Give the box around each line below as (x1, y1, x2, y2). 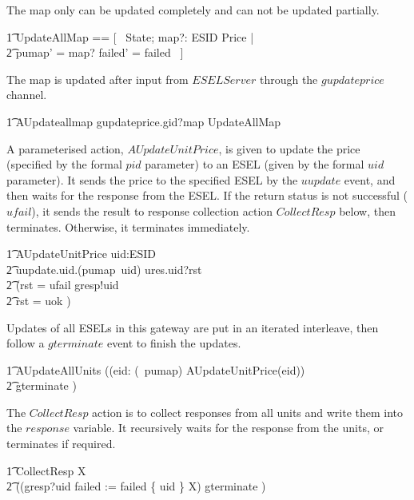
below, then (339, 202, 396, 219)
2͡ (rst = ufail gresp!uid (6, 276, 119, 293)
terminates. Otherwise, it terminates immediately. (6, 218, 250, 235)
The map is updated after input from (6, 70, 189, 87)
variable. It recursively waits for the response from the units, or (73, 419, 384, 436)
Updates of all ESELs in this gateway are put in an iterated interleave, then (6, 319, 379, 335)
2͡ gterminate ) (6, 377, 77, 394)
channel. (6, 86, 47, 103)
